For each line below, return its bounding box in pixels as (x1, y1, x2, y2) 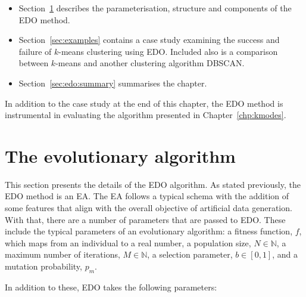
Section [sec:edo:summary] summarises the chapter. (18, 76, 207, 89)
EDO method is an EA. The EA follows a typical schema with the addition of (5, 190, 289, 202)
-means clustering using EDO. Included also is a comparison (58, 45, 278, 57)
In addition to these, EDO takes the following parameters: (5, 280, 217, 293)
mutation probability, (5, 260, 82, 273)
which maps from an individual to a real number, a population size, (5, 236, 251, 249)
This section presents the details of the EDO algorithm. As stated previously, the (5, 178, 301, 190)
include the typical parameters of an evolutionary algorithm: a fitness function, (5, 225, 293, 237)
